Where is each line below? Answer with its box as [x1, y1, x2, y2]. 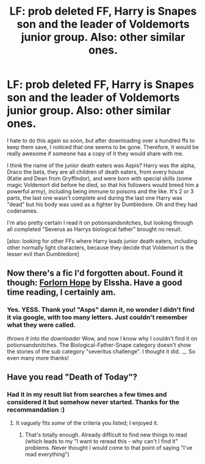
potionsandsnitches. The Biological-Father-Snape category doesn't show [7, 341, 192, 348]
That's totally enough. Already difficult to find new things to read [24, 431, 187, 438]
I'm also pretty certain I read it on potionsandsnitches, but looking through [7, 219, 193, 226]
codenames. [7, 207, 38, 215]
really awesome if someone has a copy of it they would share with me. [7, 150, 184, 157]
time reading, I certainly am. [7, 287, 116, 298]
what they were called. [7, 321, 76, 330]
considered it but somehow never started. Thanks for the [7, 397, 179, 406]
